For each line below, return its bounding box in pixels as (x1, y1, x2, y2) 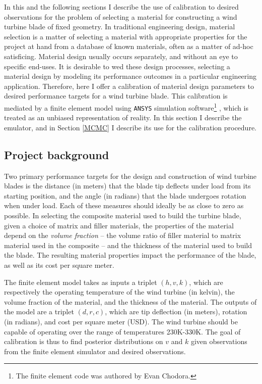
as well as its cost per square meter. (4, 259, 114, 270)
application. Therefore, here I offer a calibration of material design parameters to (4, 80, 254, 91)
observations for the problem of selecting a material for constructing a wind (4, 11, 237, 22)
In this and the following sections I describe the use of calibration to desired (4, 2, 239, 12)
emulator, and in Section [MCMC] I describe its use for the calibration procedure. (4, 122, 257, 132)
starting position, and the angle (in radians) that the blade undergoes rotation (4, 190, 246, 201)
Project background (4, 147, 109, 162)
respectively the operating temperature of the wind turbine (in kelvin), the (4, 286, 235, 297)
